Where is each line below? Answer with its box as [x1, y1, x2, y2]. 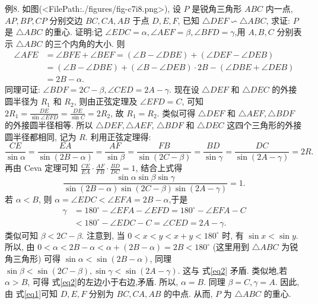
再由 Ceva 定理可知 [5, 161, 78, 174]
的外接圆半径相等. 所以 [5, 118, 93, 131]
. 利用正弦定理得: [85, 130, 151, 142]
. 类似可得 [157, 106, 196, 119]
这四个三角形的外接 [227, 118, 302, 131]
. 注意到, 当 [81, 229, 125, 241]
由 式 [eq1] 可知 [5, 287, 58, 299]
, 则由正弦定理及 [74, 95, 138, 107]
